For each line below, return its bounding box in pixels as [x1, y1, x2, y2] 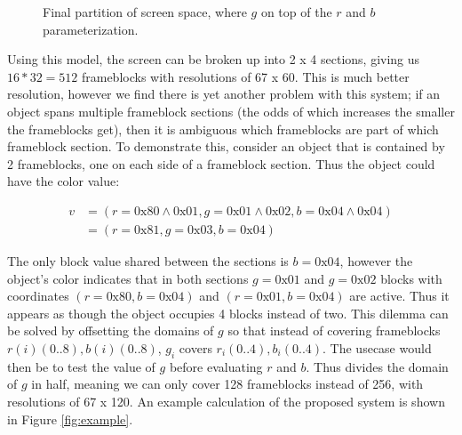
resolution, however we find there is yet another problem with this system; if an [7, 85, 441, 103]
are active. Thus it [349, 286, 450, 305]
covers [179, 338, 212, 357]
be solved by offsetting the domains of [7, 321, 214, 340]
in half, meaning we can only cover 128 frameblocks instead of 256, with [31, 375, 424, 393]
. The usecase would [323, 338, 432, 357]
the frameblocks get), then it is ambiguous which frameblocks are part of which [7, 119, 439, 138]
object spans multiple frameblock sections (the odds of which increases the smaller [7, 101, 455, 120]
